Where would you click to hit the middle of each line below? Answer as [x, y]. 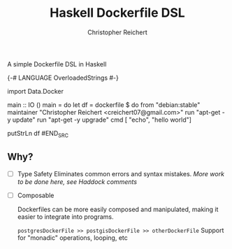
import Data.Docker [36, 91]
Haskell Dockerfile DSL [117, 13]
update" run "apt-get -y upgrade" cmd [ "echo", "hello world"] [102, 120]
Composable [36, 195]
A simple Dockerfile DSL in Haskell [57, 64]
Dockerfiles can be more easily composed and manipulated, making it [118, 209]
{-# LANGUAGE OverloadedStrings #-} [63, 78]
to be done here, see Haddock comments [77, 182]
